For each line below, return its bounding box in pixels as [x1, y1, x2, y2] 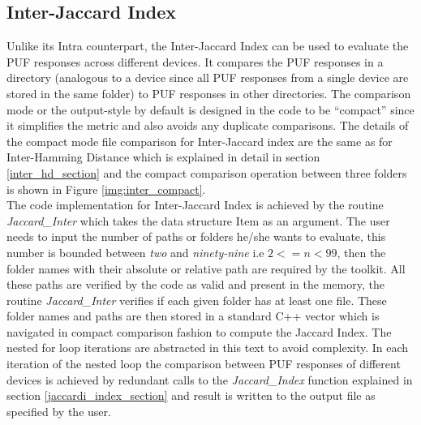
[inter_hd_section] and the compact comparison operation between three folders [6, 164, 407, 181]
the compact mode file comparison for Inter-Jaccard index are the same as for [6, 132, 393, 149]
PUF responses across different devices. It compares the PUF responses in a [6, 53, 384, 70]
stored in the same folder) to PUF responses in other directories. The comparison [6, 84, 411, 101]
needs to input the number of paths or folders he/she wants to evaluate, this [6, 228, 386, 245]
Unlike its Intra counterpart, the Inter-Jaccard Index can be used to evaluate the [6, 37, 409, 54]
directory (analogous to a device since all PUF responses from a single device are [6, 69, 409, 86]
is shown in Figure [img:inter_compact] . [6, 180, 206, 197]
